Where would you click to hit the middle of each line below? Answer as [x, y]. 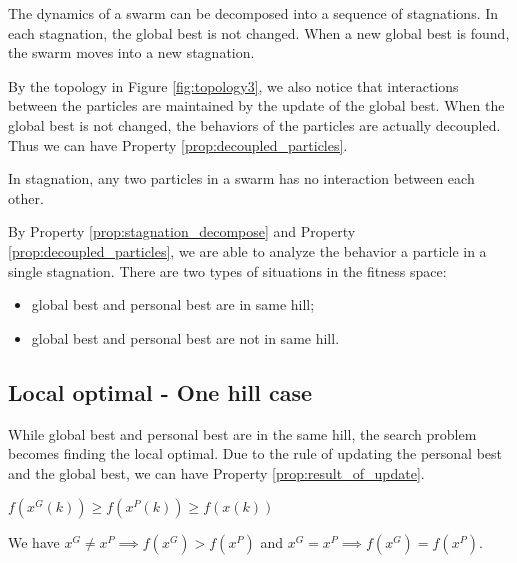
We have [34, 542]
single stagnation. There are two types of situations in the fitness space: [227, 270]
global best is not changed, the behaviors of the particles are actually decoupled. [254, 124]
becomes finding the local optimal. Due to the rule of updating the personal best [255, 453]
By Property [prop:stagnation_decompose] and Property [182, 231]
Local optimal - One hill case [160, 391]
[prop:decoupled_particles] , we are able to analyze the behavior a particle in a [247, 250]
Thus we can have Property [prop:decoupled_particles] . [178, 144]
